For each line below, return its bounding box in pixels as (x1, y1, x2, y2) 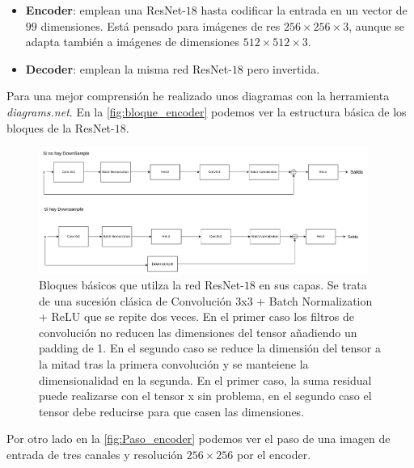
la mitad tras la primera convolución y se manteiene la (39, 356, 309, 373)
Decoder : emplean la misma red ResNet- (25, 60, 232, 77)
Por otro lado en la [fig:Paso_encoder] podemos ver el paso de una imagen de (6, 430, 391, 447)
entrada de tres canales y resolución (6, 446, 184, 463)
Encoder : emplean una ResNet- (25, 2, 186, 18)
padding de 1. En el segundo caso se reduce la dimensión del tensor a (39, 339, 381, 356)
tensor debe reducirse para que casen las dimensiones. (39, 403, 305, 420)
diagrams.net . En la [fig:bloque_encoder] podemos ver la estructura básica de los (6, 103, 407, 120)
